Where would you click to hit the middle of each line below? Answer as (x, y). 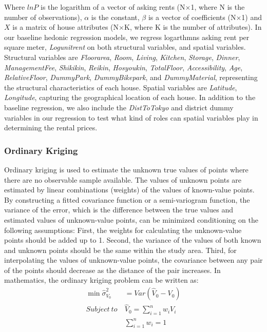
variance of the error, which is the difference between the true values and (119, 210)
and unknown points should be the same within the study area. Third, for (120, 250)
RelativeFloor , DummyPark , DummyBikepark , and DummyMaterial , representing (131, 77)
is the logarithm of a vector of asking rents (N (113, 7)
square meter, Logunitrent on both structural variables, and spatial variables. (125, 47)
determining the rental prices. (51, 128)
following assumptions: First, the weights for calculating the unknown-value (123, 230)
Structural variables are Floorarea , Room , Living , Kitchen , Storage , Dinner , (122, 57)
